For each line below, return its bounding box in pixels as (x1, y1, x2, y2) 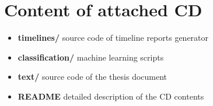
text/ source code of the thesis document (18, 70, 167, 83)
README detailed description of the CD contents (18, 90, 204, 102)
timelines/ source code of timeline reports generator (18, 31, 209, 44)
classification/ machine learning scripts (18, 51, 164, 63)
